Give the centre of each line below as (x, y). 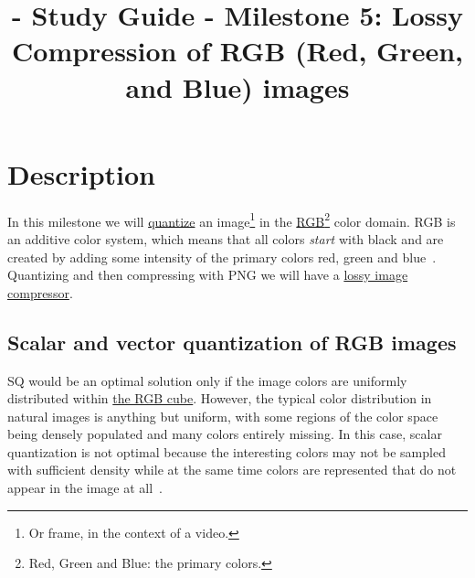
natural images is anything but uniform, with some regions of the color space (223, 416)
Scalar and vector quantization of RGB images (232, 342)
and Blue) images (237, 86)
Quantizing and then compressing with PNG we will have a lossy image (208, 275)
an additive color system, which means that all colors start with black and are (226, 238)
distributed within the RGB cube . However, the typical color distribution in (220, 398)
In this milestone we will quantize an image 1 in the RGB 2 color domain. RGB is (232, 219)
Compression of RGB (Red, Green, (237, 51)
